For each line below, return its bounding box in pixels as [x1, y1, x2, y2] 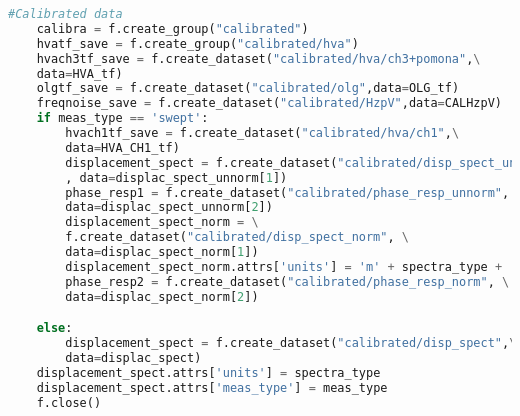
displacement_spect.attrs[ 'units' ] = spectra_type [36, 365, 381, 380]
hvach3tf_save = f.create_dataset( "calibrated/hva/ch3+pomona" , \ [36, 51, 481, 66]
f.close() [36, 395, 102, 410]
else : [36, 321, 73, 336]
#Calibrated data [8, 7, 123, 21]
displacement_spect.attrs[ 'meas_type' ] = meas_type [36, 380, 388, 395]
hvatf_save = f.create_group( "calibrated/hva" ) [36, 36, 359, 51]
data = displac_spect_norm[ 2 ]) [65, 289, 259, 304]
